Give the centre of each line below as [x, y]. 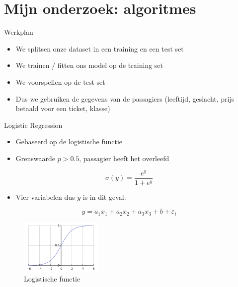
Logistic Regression [33, 125]
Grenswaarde [35, 158]
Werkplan [19, 32]
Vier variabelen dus [45, 197]
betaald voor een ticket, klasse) [63, 108]
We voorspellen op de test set [60, 82]
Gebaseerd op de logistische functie [69, 142]
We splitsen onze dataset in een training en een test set [100, 48]
